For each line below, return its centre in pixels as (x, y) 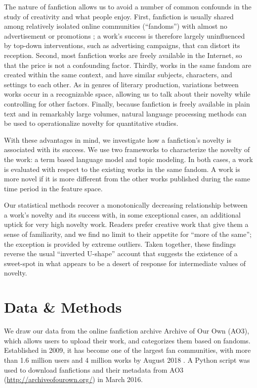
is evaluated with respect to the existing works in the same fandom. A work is (122, 169)
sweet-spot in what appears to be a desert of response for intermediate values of (125, 263)
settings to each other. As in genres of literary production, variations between (121, 84)
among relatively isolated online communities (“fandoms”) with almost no (116, 26)
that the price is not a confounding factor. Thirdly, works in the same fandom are (128, 65)
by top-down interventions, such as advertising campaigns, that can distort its (122, 45)
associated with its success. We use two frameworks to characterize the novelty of (127, 149)
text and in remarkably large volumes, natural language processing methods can (125, 113)
